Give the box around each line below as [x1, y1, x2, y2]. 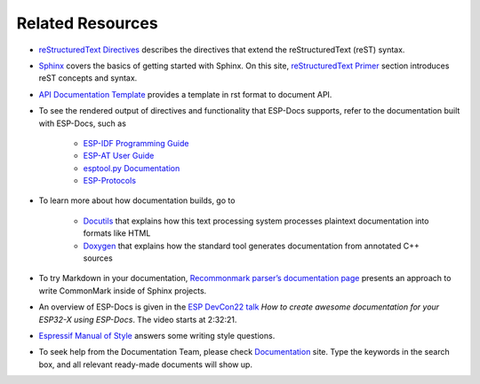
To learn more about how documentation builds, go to [38, 195, 236, 206]
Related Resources [16, 13, 159, 33]
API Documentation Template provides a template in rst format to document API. [38, 89, 332, 99]
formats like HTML [83, 228, 151, 239]
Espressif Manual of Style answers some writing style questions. [38, 330, 276, 341]
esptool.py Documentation [83, 162, 180, 173]
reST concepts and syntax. [38, 73, 138, 83]
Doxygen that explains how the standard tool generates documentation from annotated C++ [83, 240, 420, 251]
